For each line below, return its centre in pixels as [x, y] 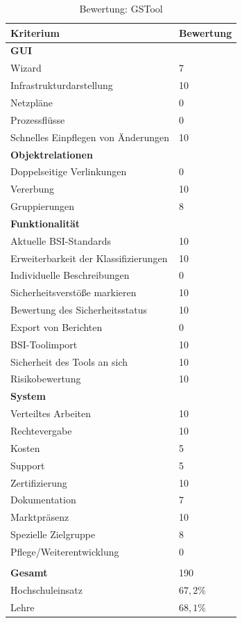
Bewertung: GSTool [121, 8]
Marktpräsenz [40, 517]
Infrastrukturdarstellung [62, 85]
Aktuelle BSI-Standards [61, 240]
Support [28, 465]
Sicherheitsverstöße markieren [74, 292]
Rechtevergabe [41, 430]
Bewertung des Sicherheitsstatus [79, 310]
